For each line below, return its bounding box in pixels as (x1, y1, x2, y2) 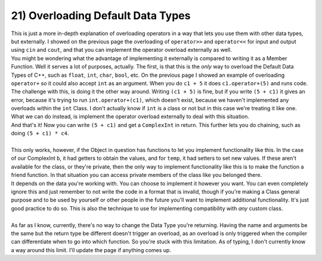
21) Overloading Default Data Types (11, 9, 191, 22)
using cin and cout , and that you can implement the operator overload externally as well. (11, 46, 232, 54)
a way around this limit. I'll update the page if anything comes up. (11, 246, 171, 253)
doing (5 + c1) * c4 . (11, 130, 69, 137)
